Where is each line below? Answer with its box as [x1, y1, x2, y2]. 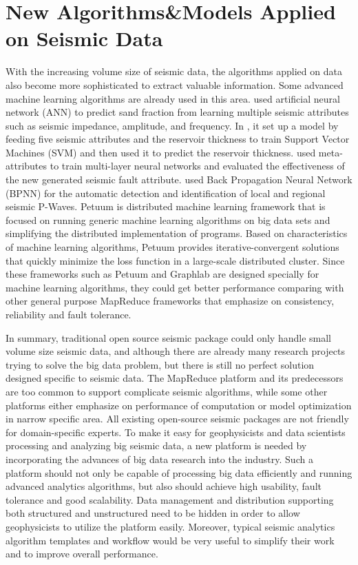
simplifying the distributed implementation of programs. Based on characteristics [6, 226, 348, 240]
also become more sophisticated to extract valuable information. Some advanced [6, 77, 344, 92]
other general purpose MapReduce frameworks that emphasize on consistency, [6, 294, 335, 308]
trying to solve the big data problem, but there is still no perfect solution [6, 357, 315, 371]
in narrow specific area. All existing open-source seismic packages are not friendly [6, 411, 349, 426]
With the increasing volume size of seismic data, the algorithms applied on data [6, 64, 342, 79]
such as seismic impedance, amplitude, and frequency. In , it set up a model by [6, 118, 339, 132]
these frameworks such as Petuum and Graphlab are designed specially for [6, 267, 319, 281]
